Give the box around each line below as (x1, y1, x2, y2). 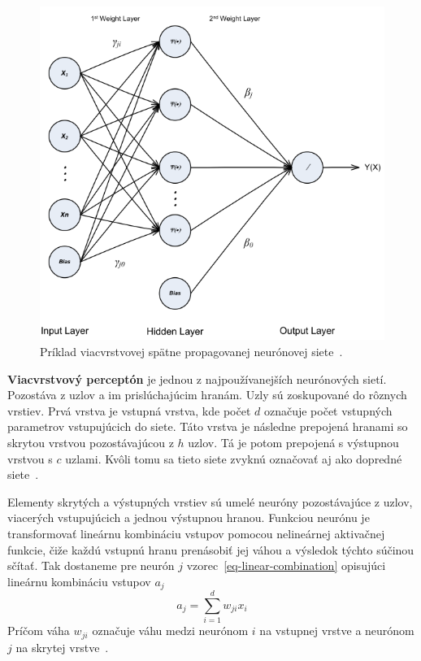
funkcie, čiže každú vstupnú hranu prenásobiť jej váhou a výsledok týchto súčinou (7, 541, 414, 558)
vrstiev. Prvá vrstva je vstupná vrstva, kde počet (7, 402, 251, 419)
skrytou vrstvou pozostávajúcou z (7, 434, 174, 451)
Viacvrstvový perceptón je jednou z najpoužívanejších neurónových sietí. (7, 370, 387, 387)
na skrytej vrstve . (15, 638, 109, 655)
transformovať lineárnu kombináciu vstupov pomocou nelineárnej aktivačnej (7, 524, 385, 541)
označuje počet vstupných (263, 402, 393, 419)
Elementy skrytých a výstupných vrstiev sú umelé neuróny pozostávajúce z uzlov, (7, 493, 413, 510)
